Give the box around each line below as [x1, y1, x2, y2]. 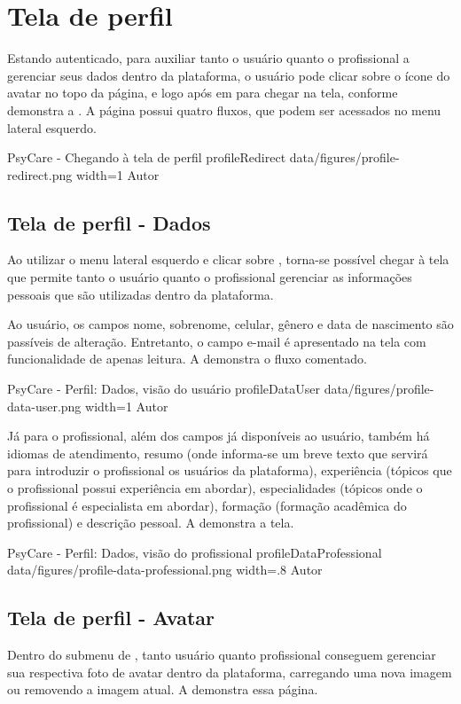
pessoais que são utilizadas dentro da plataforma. [7, 285, 274, 303]
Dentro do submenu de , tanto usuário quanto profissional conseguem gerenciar [7, 645, 436, 664]
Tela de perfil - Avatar [7, 604, 215, 631]
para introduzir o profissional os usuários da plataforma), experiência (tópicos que [7, 461, 452, 480]
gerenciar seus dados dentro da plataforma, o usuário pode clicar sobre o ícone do [7, 66, 450, 84]
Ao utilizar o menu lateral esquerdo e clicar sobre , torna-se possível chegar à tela [7, 250, 449, 269]
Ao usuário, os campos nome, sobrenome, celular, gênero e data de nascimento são [7, 315, 454, 333]
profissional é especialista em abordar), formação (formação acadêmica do [7, 496, 407, 514]
